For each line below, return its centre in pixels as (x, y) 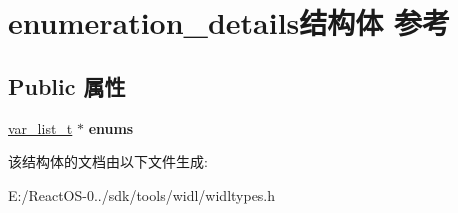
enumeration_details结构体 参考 (229, 22)
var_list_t (40, 127)
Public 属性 (67, 85)
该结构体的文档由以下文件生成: (108, 161)
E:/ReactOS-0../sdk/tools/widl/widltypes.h (142, 194)
